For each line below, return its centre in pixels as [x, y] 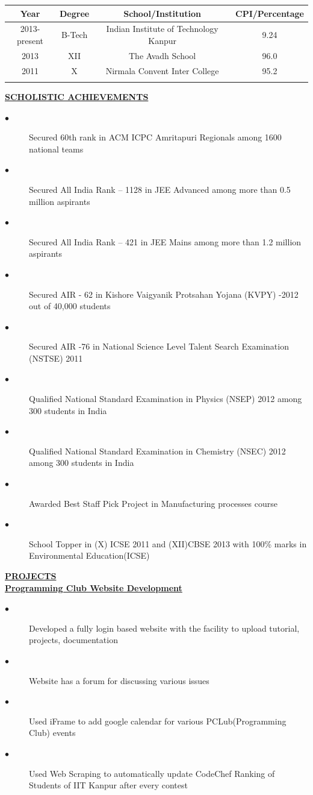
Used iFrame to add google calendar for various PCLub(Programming [158, 721]
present [30, 40]
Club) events [52, 733]
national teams [56, 149]
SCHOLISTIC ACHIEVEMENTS [77, 96]
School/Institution [162, 13]
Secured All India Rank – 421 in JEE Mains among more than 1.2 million [165, 241]
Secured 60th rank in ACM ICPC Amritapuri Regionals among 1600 [155, 137]
